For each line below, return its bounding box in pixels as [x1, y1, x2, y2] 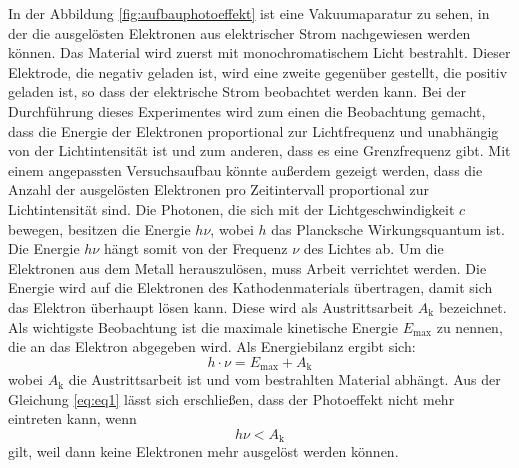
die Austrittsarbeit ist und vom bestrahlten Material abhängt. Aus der [68, 369, 501, 390]
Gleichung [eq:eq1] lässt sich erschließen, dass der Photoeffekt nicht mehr [8, 388, 455, 409]
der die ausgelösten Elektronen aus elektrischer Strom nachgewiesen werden [8, 22, 471, 43]
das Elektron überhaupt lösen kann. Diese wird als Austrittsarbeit [8, 296, 414, 317]
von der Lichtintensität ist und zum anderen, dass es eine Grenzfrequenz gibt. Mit [8, 140, 511, 161]
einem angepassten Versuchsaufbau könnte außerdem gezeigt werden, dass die [8, 159, 483, 180]
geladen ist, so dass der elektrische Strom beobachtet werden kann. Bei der [8, 81, 467, 102]
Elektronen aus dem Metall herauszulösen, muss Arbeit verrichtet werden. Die [8, 257, 487, 278]
